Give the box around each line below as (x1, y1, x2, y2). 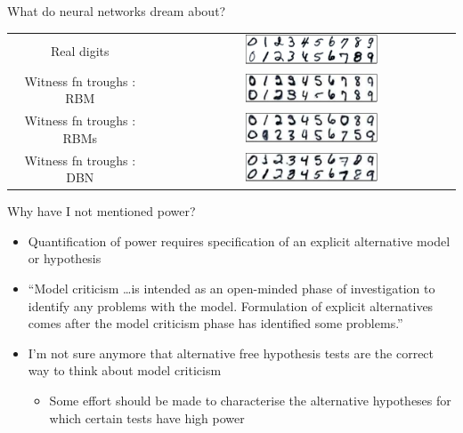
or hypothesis (28, 249, 102, 268)
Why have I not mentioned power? (7, 202, 196, 221)
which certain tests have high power (49, 408, 245, 427)
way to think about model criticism (28, 361, 222, 380)
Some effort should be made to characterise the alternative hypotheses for (49, 390, 451, 409)
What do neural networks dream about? (7, 2, 226, 20)
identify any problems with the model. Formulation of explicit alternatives (28, 296, 434, 315)
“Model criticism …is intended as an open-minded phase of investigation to (28, 278, 435, 297)
